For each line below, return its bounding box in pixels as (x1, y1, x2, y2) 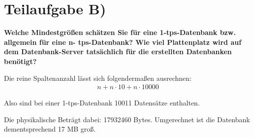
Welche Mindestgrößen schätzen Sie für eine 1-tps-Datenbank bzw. (4, 27, 236, 37)
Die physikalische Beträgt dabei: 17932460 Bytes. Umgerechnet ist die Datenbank (4, 114, 250, 124)
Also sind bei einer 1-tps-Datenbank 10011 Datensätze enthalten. (4, 98, 200, 108)
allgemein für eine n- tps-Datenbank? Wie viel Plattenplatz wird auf (4, 36, 242, 47)
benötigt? (4, 56, 37, 66)
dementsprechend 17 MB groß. (4, 124, 96, 134)
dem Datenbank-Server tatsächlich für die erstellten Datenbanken (4, 46, 232, 57)
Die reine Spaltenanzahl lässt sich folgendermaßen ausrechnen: (4, 72, 191, 83)
